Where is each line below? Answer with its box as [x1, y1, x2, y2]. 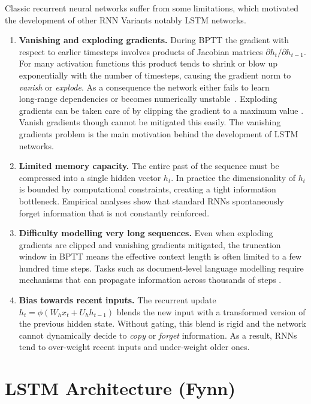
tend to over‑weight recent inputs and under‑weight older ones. [19, 340, 250, 353]
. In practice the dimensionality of [171, 171, 296, 183]
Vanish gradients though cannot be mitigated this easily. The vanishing [19, 116, 281, 128]
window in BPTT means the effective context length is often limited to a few [19, 250, 302, 263]
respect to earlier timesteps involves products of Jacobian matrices [19, 45, 263, 58]
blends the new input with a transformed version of [116, 305, 306, 318]
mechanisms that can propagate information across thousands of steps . [19, 273, 282, 286]
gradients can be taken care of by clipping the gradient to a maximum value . [19, 104, 304, 116]
